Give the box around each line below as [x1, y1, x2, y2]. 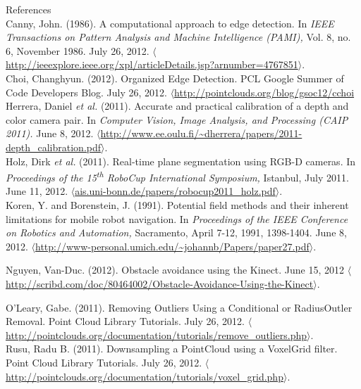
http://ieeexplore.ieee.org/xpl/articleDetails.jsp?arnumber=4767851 [6, 57, 298, 72]
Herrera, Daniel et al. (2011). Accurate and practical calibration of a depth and [6, 98, 349, 113]
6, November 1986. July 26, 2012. [6, 43, 149, 58]
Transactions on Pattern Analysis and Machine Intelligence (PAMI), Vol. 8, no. [6, 30, 351, 44]
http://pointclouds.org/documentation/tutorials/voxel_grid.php [6, 369, 283, 383]
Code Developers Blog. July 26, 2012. [6, 84, 167, 99]
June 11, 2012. [6, 184, 68, 198]
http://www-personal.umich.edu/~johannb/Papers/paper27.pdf [35, 238, 310, 253]
